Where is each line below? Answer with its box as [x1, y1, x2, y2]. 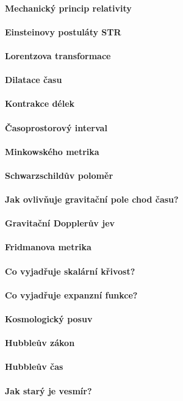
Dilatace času [5, 73, 62, 86]
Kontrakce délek [5, 97, 75, 110]
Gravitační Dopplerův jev [5, 217, 115, 229]
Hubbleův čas [5, 360, 63, 373]
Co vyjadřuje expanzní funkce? [5, 288, 138, 301]
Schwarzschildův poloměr [5, 168, 113, 181]
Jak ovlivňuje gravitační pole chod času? [5, 193, 179, 206]
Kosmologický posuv [5, 312, 93, 325]
